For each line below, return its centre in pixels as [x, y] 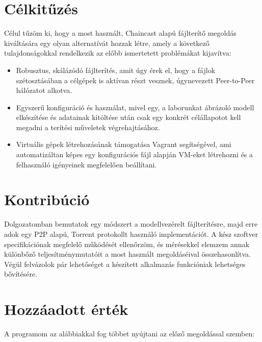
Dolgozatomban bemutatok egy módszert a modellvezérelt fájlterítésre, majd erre [131, 224]
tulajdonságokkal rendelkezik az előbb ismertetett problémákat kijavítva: [118, 53]
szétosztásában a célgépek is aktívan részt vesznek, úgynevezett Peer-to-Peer [135, 80]
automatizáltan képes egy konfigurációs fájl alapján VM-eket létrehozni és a [135, 154]
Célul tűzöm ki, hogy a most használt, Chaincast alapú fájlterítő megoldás [120, 33]
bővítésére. [21, 274]
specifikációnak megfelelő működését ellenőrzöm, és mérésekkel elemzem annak [127, 244]
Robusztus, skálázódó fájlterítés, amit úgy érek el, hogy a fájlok [116, 70]
